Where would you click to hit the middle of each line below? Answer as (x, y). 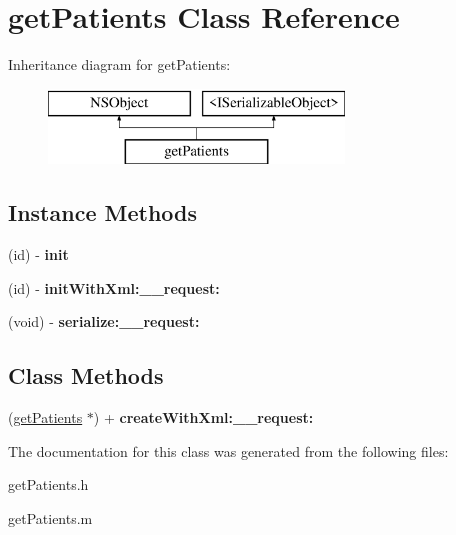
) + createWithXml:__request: (203, 417)
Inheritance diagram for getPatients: (119, 64)
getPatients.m (50, 517)
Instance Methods (102, 212)
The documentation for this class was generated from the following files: (228, 450)
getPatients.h (48, 484)
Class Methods (86, 375)
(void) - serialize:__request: (104, 321)
